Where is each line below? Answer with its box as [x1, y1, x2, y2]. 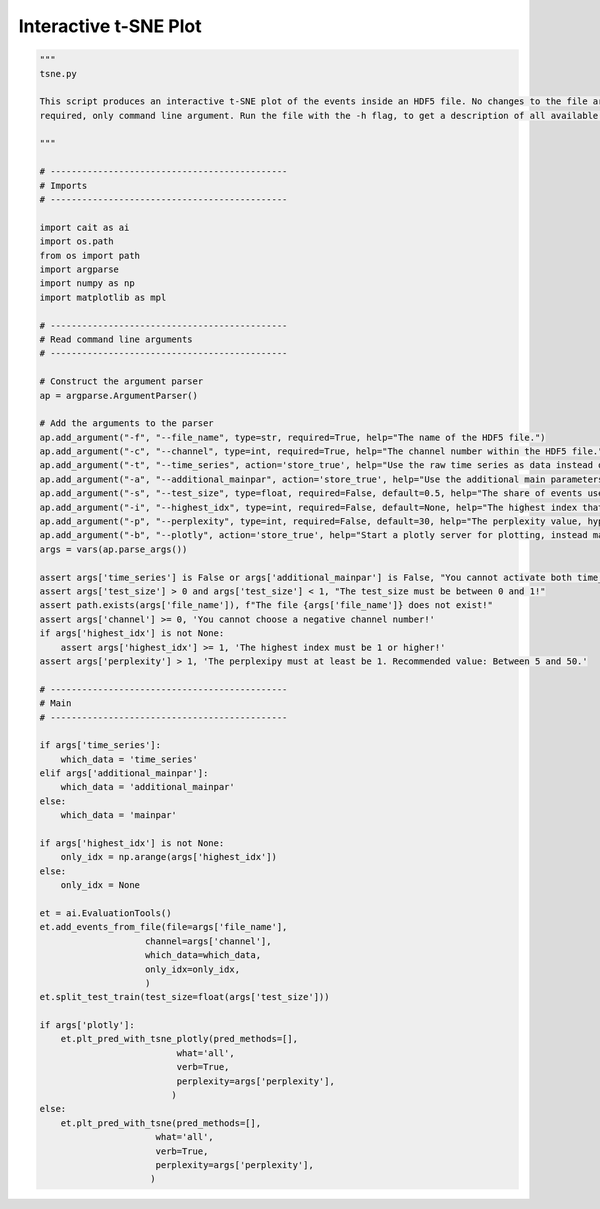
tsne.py [39, 68, 77, 79]
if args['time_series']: [39, 740, 162, 751]
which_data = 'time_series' [60, 753, 199, 765]
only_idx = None [60, 880, 140, 891]
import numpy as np [39, 278, 135, 289]
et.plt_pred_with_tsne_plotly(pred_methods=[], [60, 1033, 299, 1045]
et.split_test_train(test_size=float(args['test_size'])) [39, 991, 330, 1003]
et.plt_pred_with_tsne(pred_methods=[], [60, 1117, 262, 1129]
